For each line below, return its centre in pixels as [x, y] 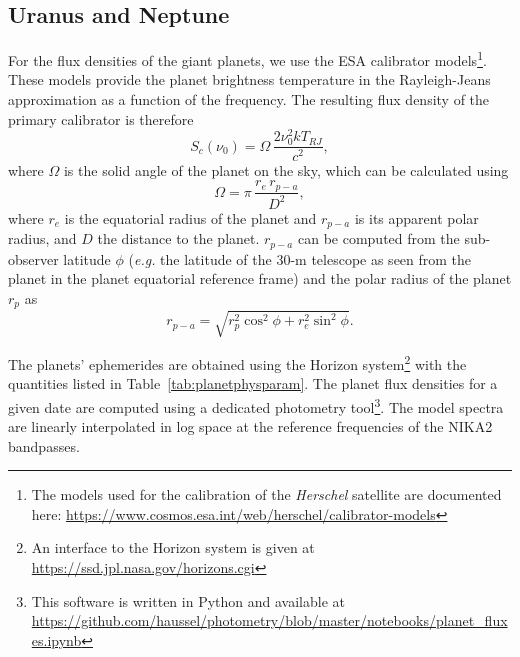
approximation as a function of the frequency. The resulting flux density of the [249, 99]
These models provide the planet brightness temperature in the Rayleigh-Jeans [249, 79]
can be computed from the [378, 238]
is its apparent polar [416, 217]
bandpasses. [44, 445]
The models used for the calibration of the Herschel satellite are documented [266, 494]
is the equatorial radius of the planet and [190, 217]
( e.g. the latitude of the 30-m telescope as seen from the [300, 258]
